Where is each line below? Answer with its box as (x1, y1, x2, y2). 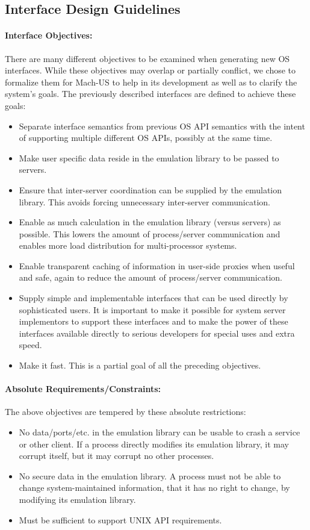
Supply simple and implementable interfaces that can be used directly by (19, 291, 288, 304)
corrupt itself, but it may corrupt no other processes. (19, 449, 214, 462)
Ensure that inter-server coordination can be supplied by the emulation (19, 183, 282, 196)
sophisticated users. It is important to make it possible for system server (19, 303, 286, 316)
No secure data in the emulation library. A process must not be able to (19, 469, 281, 482)
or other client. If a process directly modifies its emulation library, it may (19, 437, 289, 450)
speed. (19, 338, 42, 351)
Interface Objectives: (5, 29, 93, 42)
